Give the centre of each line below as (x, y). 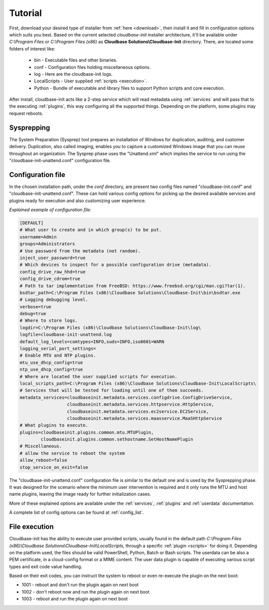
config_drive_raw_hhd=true (53, 272)
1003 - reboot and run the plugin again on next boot (75, 599)
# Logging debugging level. (54, 300)
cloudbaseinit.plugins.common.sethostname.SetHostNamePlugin (117, 439)
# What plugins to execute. (54, 425)
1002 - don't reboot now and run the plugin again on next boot (85, 592)
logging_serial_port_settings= (58, 349)
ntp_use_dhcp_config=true (51, 370)
